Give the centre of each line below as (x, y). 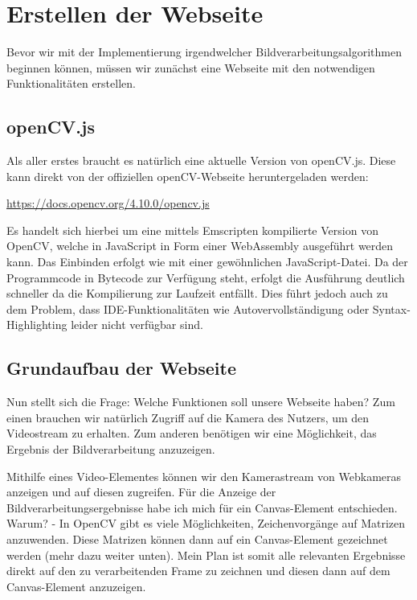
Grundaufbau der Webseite (122, 368)
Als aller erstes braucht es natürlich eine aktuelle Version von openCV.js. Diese (201, 160)
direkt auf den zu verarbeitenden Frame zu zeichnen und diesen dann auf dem (198, 571)
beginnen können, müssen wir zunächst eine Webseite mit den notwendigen (191, 67)
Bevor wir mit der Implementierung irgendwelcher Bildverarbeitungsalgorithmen (204, 52)
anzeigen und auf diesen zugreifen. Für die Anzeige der (141, 492)
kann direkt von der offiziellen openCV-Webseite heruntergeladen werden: (188, 176)
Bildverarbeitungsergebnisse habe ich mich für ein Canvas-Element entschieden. (202, 507)
